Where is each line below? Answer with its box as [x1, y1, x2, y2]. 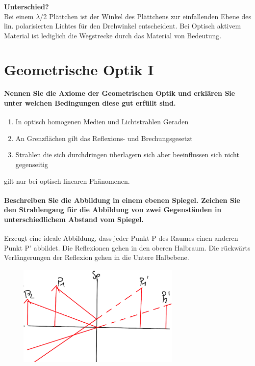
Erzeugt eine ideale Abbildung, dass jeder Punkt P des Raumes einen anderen [4, 233, 238, 243]
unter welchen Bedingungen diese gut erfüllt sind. [4, 97, 176, 108]
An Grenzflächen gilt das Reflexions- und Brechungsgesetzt [15, 133, 193, 143]
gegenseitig [15, 159, 48, 169]
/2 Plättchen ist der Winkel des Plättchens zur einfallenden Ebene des [40, 11, 251, 21]
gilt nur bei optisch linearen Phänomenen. [4, 175, 130, 186]
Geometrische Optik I [4, 59, 154, 79]
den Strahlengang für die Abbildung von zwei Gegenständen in [4, 204, 222, 215]
